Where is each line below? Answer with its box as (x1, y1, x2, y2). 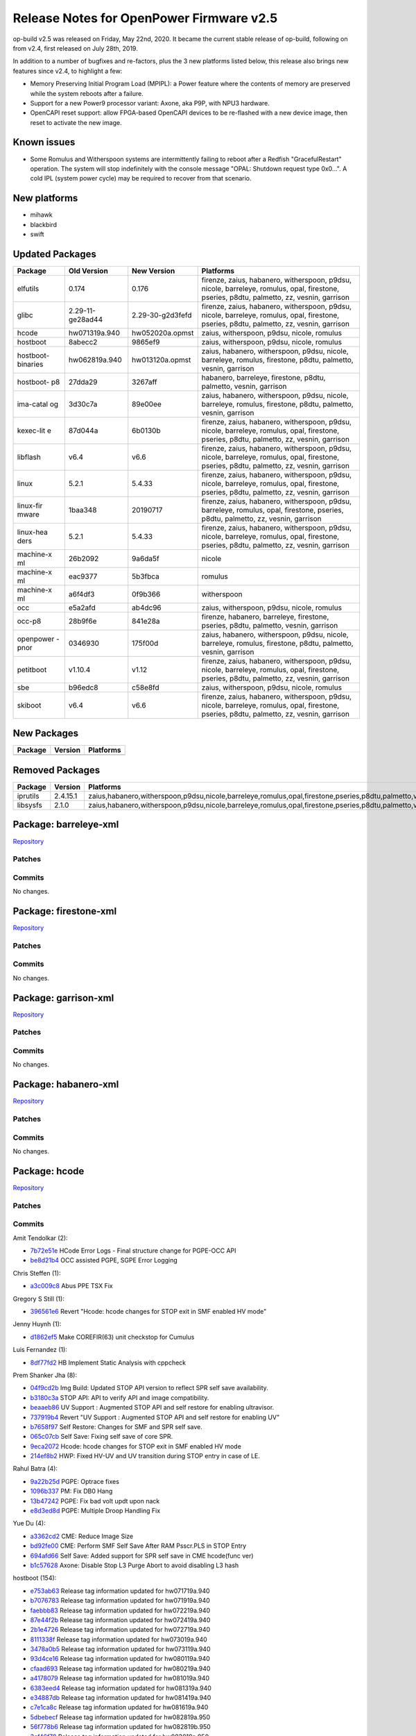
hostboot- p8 (17, 377, 60, 387)
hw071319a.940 (68, 328, 121, 337)
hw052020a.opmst (132, 328, 194, 337)
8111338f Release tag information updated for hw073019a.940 (30, 1635, 207, 1644)
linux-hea (17, 527, 49, 537)
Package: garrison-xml (12, 992, 114, 1003)
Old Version (68, 266, 109, 276)
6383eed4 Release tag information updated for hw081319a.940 (30, 1684, 211, 1692)
